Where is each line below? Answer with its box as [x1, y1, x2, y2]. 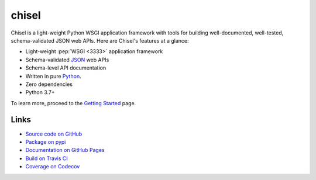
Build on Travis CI [25, 155, 68, 162]
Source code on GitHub [25, 130, 83, 137]
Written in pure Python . [25, 72, 81, 79]
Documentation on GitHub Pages [25, 147, 105, 154]
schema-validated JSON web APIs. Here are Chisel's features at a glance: [11, 37, 190, 44]
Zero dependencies [25, 81, 73, 88]
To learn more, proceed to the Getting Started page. [11, 99, 136, 106]
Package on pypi [25, 138, 66, 146]
